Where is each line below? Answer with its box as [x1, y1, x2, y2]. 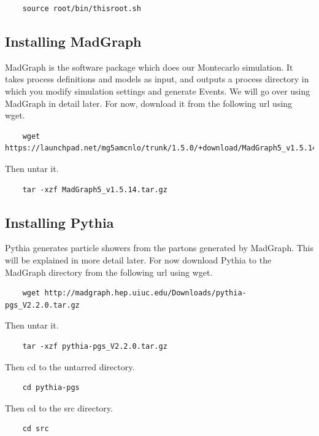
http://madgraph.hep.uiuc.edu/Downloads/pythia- [44, 289, 247, 298]
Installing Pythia [5, 212, 114, 232]
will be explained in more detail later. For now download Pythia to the [5, 253, 272, 266]
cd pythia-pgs [22, 383, 80, 392]
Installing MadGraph [5, 31, 142, 50]
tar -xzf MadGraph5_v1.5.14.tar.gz [22, 185, 167, 194]
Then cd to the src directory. [5, 401, 113, 414]
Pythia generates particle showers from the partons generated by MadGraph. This [5, 241, 314, 254]
